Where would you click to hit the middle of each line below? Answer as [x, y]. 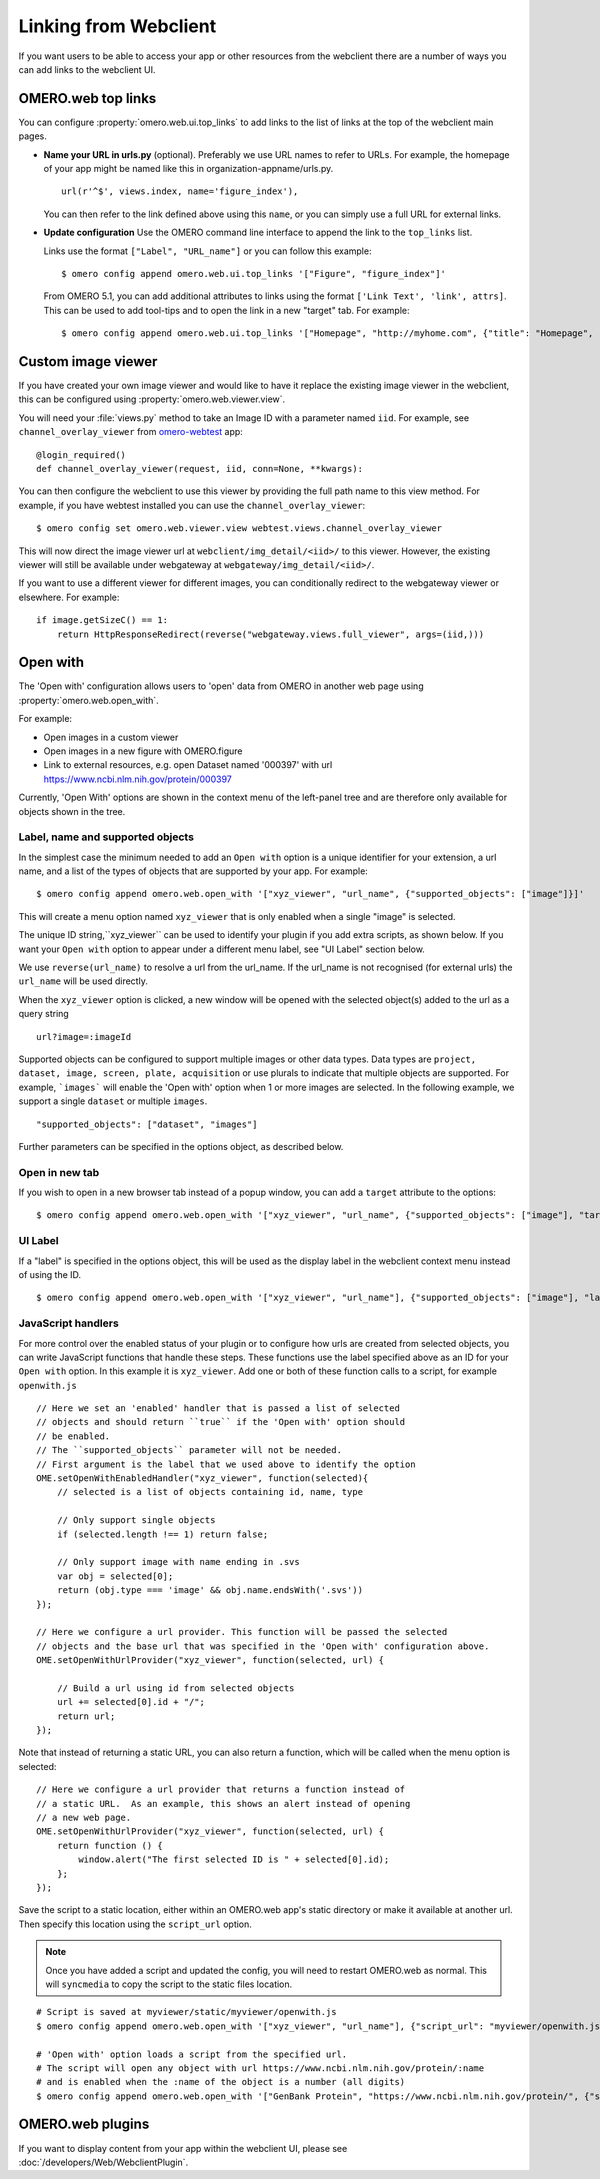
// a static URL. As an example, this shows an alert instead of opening [223, 1803]
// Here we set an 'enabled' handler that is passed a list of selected [218, 1408]
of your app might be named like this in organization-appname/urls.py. [188, 169]
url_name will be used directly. [83, 981]
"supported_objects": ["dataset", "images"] [147, 1124]
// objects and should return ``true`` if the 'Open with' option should [221, 1422]
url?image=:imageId [84, 1036]
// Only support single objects [136, 1520]
